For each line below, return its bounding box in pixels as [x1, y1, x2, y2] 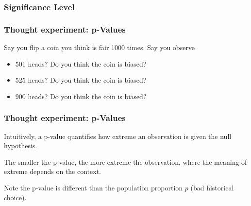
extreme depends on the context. [4, 166, 101, 176]
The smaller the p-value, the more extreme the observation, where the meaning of [4, 156, 247, 167]
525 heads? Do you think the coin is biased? [15, 75, 147, 85]
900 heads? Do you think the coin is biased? [15, 91, 147, 101]
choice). [4, 192, 27, 202]
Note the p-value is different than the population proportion [4, 183, 183, 193]
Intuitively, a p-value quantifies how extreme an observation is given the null [4, 131, 232, 141]
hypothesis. [4, 140, 37, 151]
